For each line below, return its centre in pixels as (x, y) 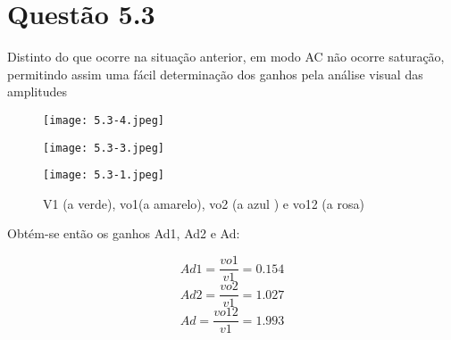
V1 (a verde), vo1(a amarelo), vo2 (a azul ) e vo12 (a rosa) (204, 203)
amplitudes (37, 91)
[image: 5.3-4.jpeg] (104, 120)
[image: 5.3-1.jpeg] (104, 175)
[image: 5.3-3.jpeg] (104, 148)
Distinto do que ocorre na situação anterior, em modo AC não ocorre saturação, (226, 57)
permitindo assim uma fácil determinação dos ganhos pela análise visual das (215, 74)
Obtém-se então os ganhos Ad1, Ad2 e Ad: (124, 233)
